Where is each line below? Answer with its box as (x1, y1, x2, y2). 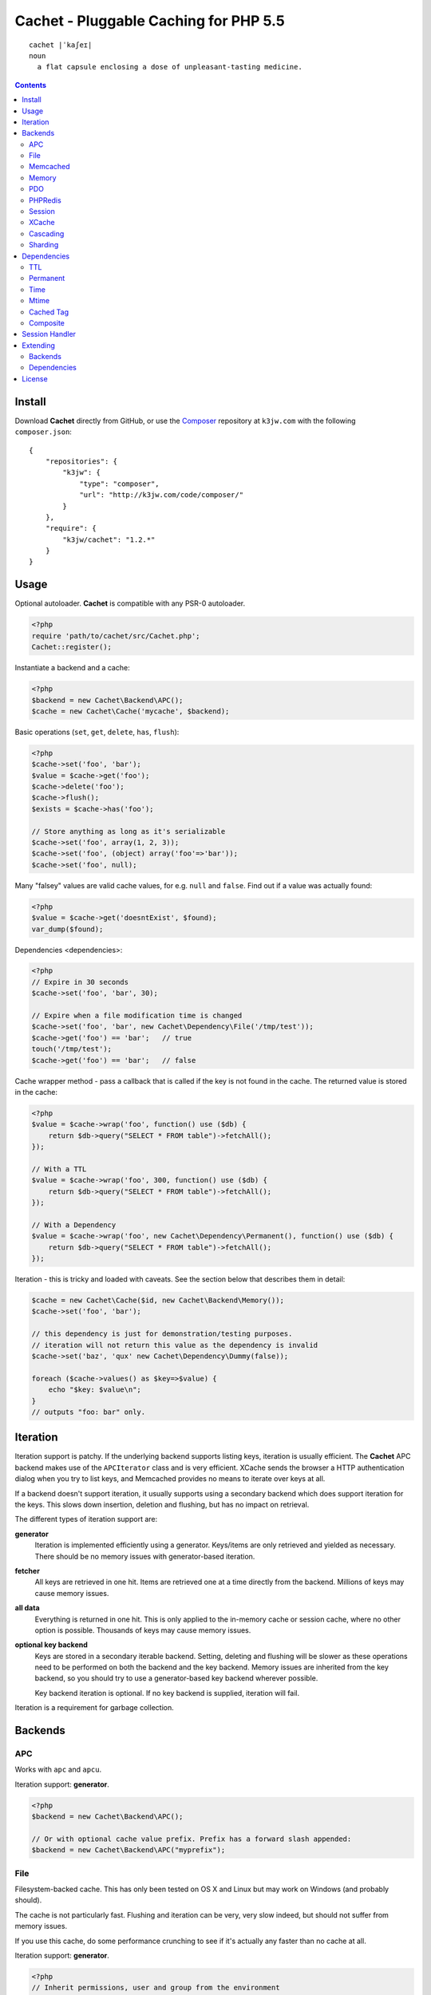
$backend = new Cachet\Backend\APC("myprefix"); (31, 1846, 226, 1855)
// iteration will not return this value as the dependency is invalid (31, 1341, 318, 1349)
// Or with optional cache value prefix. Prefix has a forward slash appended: (31, 1834, 352, 1843)
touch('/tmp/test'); (31, 1045, 112, 1053)
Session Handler (22, 330, 76, 339)
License (22, 373, 48, 383)
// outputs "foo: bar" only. (31, 1407, 146, 1416)
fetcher (14, 1566, 40, 1575)
